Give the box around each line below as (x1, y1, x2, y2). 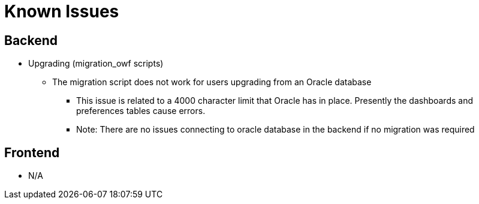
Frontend (4, 145, 60, 160)
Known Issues (4, 1, 119, 22)
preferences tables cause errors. (76, 106, 206, 116)
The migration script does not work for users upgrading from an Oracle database (52, 77, 372, 88)
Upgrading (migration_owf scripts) (28, 58, 164, 69)
